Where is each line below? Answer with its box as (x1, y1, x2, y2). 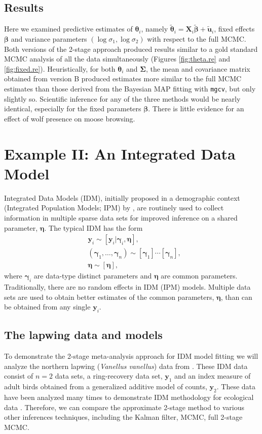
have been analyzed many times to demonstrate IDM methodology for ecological (4, 391, 254, 402)
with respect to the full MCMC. (147, 34, 246, 44)
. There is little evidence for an (148, 103, 244, 114)
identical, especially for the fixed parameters (4, 103, 141, 114)
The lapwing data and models (4, 327, 163, 343)
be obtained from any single (4, 301, 91, 312)
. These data (216, 381, 256, 392)
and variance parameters (11, 34, 87, 44)
